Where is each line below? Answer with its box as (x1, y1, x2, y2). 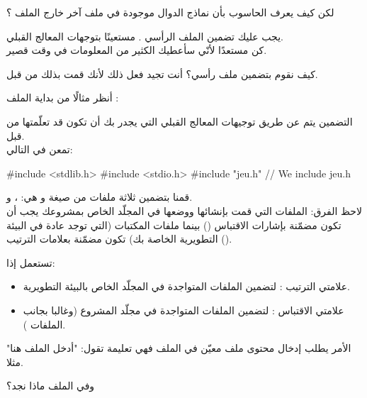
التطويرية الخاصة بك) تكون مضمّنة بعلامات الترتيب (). (6, 231, 232, 246)
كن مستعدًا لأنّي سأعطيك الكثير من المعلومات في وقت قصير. (6, 43, 267, 57)
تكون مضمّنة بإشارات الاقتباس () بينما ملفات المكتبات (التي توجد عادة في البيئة (6, 217, 341, 232)
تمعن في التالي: (6, 142, 73, 157)
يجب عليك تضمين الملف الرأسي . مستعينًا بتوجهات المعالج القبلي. (6, 28, 283, 43)
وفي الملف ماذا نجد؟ (6, 378, 95, 393)
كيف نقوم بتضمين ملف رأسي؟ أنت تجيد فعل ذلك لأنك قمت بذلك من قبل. (6, 66, 318, 81)
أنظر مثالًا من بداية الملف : (6, 90, 119, 105)
